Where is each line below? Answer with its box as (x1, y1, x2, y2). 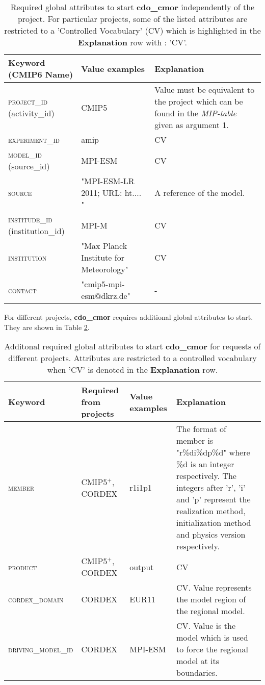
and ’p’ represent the (176, 493, 251, 505)
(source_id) (8, 160, 50, 172)
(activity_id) (8, 107, 55, 119)
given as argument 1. (154, 119, 229, 131)
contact (8, 284, 37, 296)
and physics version (176, 528, 246, 541)
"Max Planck (81, 240, 127, 251)
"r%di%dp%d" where (176, 446, 250, 459)
